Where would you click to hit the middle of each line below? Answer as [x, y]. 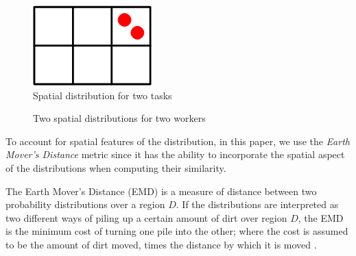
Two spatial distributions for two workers [119, 118]
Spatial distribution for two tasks [103, 95]
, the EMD [321, 217]
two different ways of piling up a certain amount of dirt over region [146, 217]
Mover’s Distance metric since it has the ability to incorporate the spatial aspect [175, 154]
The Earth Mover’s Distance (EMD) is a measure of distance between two [161, 191]
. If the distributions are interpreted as [257, 204]
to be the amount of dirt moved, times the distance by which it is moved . [161, 244]
